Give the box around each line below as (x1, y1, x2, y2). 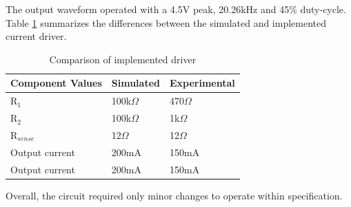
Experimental (169, 76, 235, 90)
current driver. (6, 29, 67, 43)
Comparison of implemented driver (49, 52, 197, 66)
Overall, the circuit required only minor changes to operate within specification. (6, 188, 343, 202)
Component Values (10, 76, 102, 90)
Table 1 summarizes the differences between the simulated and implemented (6, 15, 327, 30)
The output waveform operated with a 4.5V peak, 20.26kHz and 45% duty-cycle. (6, 2, 346, 16)
